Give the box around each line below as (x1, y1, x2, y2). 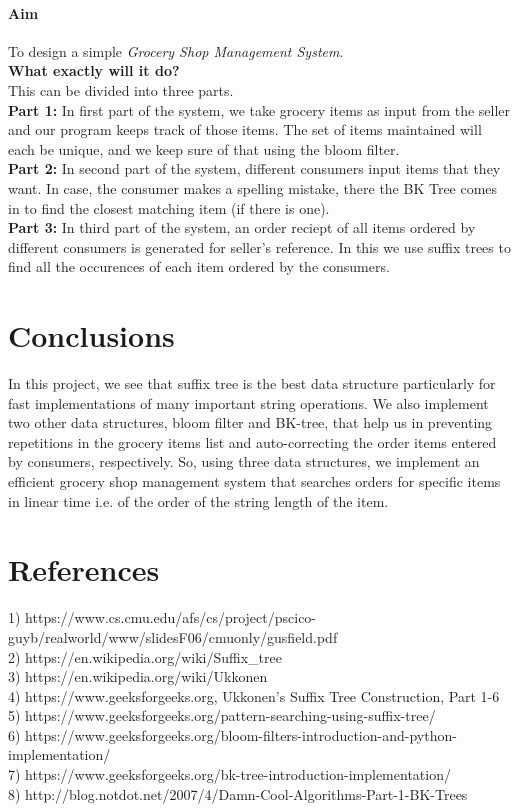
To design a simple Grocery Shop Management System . (8, 40, 344, 61)
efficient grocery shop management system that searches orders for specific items (8, 471, 501, 492)
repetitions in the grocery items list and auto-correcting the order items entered (8, 431, 497, 452)
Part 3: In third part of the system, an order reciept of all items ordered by (8, 217, 476, 238)
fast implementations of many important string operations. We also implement (8, 392, 489, 413)
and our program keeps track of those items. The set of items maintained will (8, 119, 482, 140)
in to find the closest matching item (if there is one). (8, 197, 330, 218)
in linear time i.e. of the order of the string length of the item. (8, 490, 389, 511)
